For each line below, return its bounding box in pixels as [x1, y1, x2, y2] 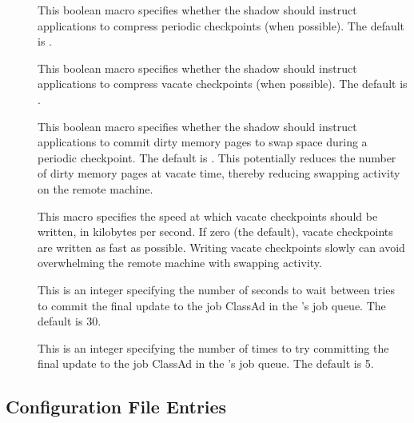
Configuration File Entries [6, 394, 227, 419]
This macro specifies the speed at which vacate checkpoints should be [38, 207, 378, 224]
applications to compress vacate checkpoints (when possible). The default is [38, 75, 408, 92]
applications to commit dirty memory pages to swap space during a [38, 134, 368, 150]
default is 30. [38, 313, 102, 329]
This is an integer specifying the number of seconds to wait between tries [38, 281, 395, 297]
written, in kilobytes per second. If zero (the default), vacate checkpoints [38, 223, 393, 240]
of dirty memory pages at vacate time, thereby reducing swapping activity [38, 165, 400, 182]
